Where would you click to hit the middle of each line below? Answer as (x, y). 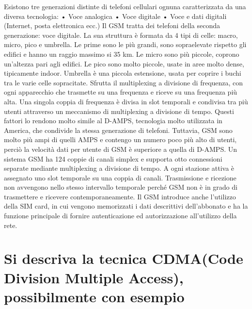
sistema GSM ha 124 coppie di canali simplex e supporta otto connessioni (113, 158)
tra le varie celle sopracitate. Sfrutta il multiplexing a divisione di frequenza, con (124, 82)
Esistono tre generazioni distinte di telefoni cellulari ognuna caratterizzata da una (125, 6)
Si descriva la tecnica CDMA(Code (124, 258)
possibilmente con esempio (94, 296)
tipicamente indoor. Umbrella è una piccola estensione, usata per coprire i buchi (123, 73)
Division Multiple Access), (94, 277)
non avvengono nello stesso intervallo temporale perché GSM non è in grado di (121, 187)
